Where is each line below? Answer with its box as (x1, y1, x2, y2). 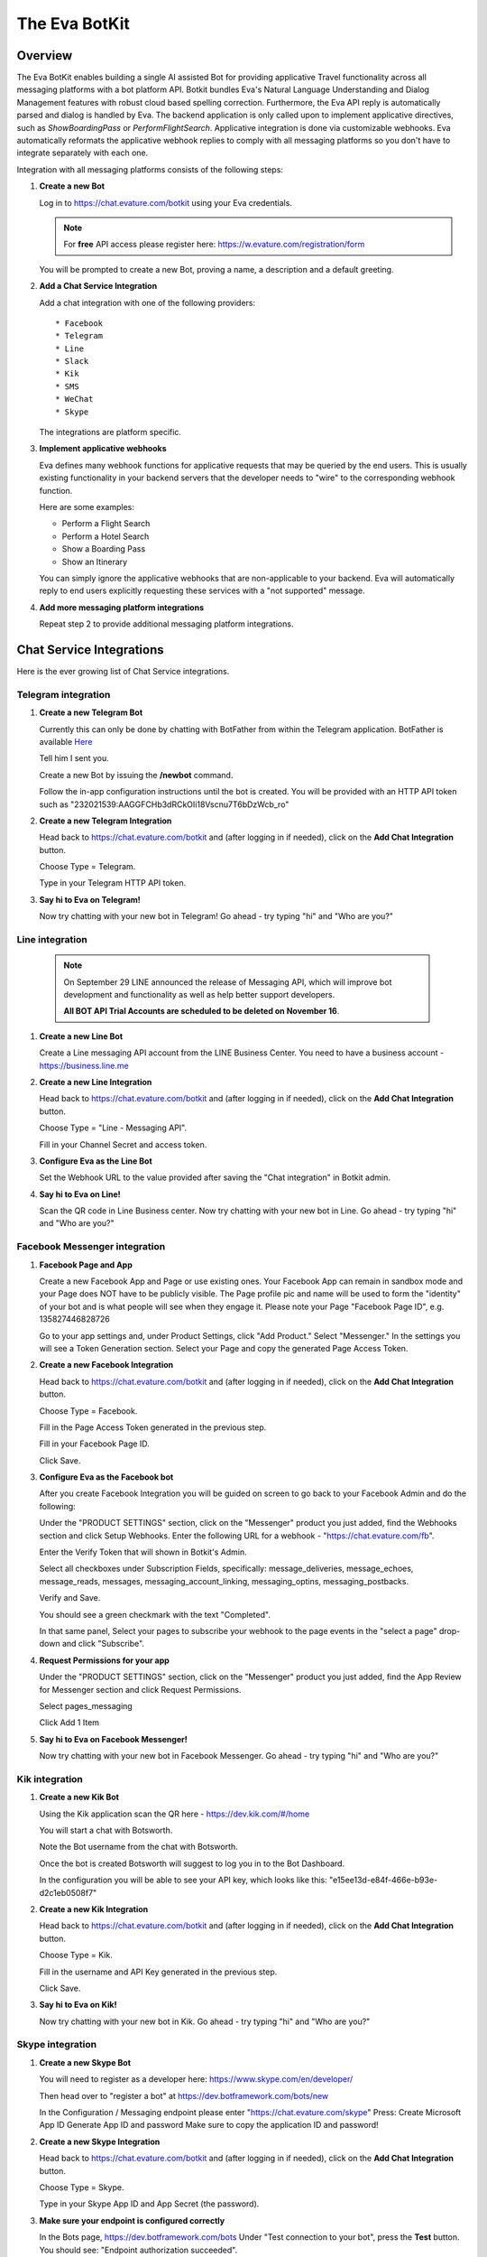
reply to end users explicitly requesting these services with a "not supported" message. (39, 585, 365, 596)
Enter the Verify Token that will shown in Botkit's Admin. (39, 1546, 247, 1557)
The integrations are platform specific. (39, 427, 182, 438)
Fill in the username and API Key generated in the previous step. (39, 1966, 278, 1977)
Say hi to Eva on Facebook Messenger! (39, 1733, 188, 1744)
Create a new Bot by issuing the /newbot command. (39, 769, 234, 780)
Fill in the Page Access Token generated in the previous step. (39, 1422, 267, 1433)
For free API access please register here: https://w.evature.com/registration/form (63, 239, 365, 250)
